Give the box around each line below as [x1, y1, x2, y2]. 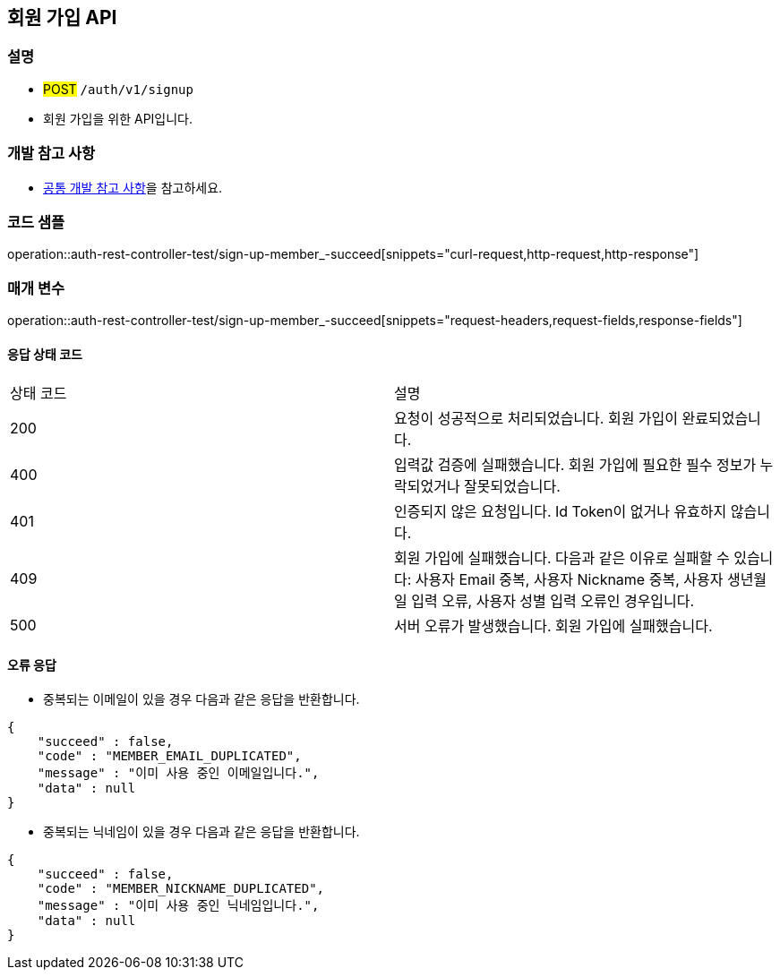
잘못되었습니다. [464, 477, 561, 496]
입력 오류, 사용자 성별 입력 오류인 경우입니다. [411, 592, 695, 611]
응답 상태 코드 [7, 346, 82, 362]
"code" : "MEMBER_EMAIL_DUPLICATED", [37, 749, 302, 764]
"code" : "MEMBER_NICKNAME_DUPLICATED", [37, 881, 325, 896]
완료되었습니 [681, 409, 761, 428]
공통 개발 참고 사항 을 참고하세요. [43, 179, 223, 195]
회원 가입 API [7, 6, 117, 29]
